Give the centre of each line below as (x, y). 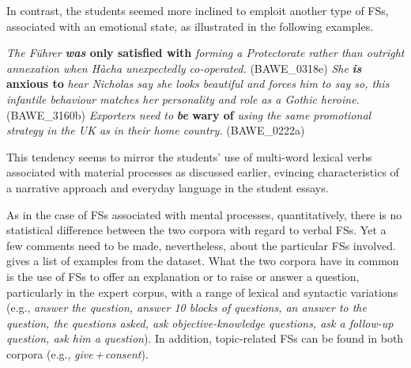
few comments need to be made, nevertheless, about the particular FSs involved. (201, 245)
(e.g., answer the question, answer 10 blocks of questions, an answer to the (187, 307)
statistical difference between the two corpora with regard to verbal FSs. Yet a (196, 230)
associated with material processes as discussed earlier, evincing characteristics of (203, 172)
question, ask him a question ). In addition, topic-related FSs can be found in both (205, 338)
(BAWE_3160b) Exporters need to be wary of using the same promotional (189, 114)
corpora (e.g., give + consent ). (77, 353)
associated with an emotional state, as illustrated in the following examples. (190, 26)
